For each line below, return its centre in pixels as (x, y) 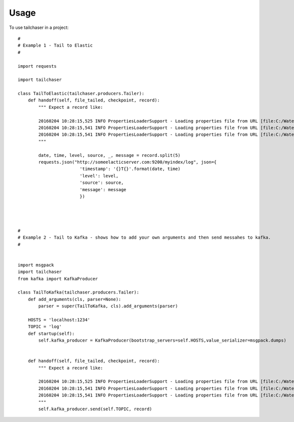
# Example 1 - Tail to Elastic (55, 46)
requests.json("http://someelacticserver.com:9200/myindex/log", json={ (128, 162)
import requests (37, 66)
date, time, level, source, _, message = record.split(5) (110, 155)
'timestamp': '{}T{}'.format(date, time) (130, 169)
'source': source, (102, 183)
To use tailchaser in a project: (39, 27)
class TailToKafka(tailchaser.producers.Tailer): (79, 292)
